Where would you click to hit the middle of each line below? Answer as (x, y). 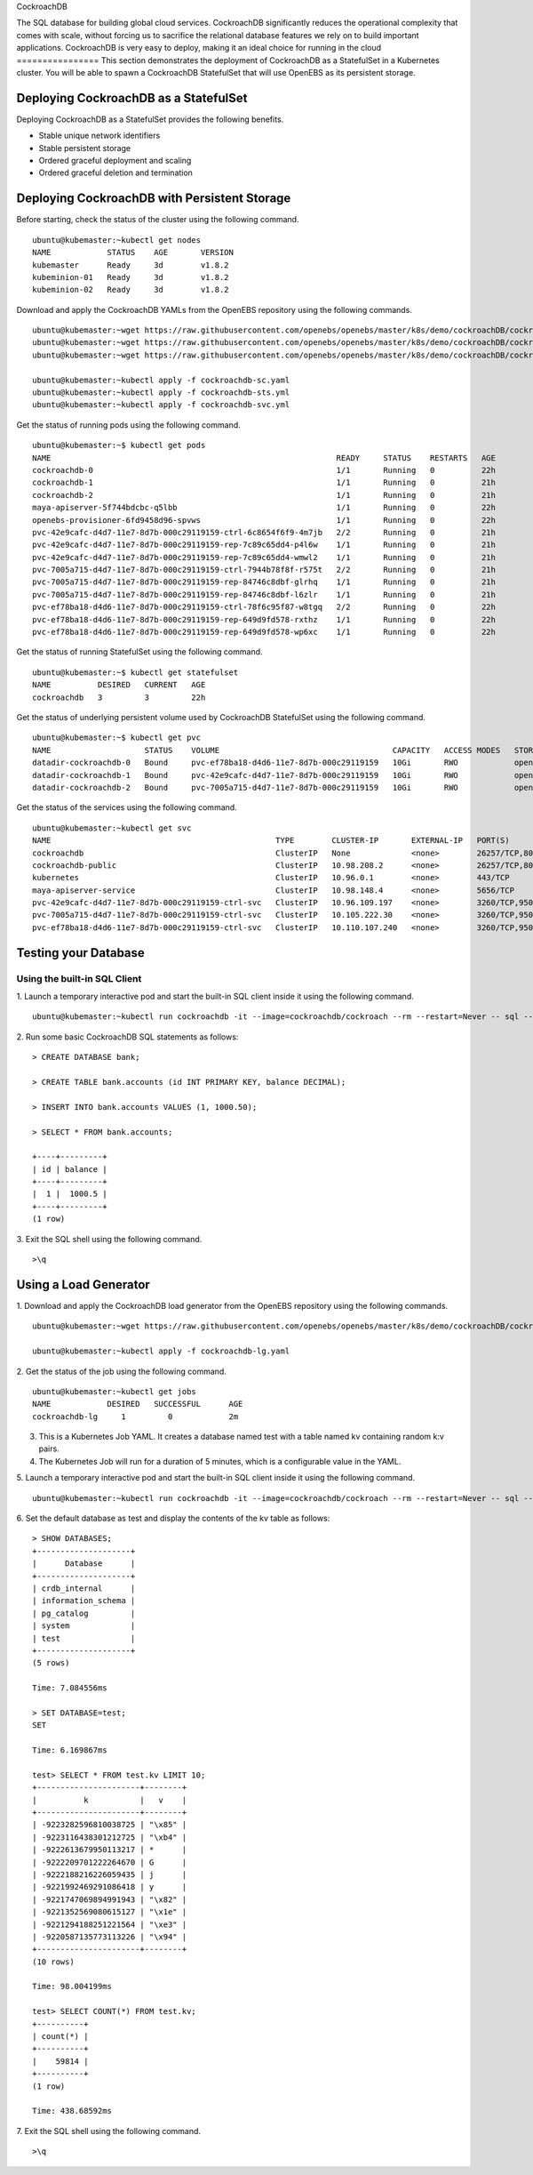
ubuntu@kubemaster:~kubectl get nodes (117, 240)
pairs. (49, 1449)
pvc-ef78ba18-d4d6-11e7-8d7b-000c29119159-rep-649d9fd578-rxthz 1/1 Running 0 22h (264, 619)
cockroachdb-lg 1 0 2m (135, 1417)
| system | (84, 1626)
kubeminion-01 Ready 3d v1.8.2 (131, 277)
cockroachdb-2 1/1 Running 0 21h (264, 495)
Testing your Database (81, 953)
